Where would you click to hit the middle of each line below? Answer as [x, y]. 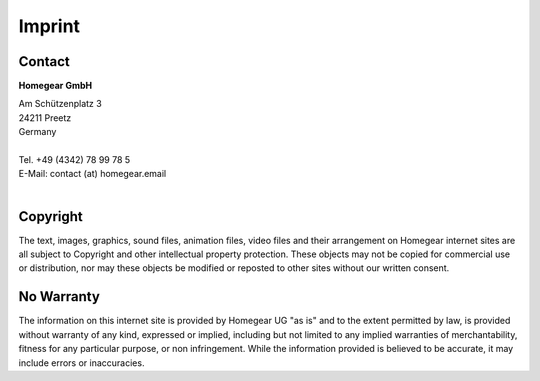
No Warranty [59, 296]
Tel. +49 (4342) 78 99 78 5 [74, 160]
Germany [37, 132]
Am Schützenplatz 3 [60, 104]
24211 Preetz [45, 117]
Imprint [49, 26]
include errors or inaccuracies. [81, 362]
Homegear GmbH [55, 86]
